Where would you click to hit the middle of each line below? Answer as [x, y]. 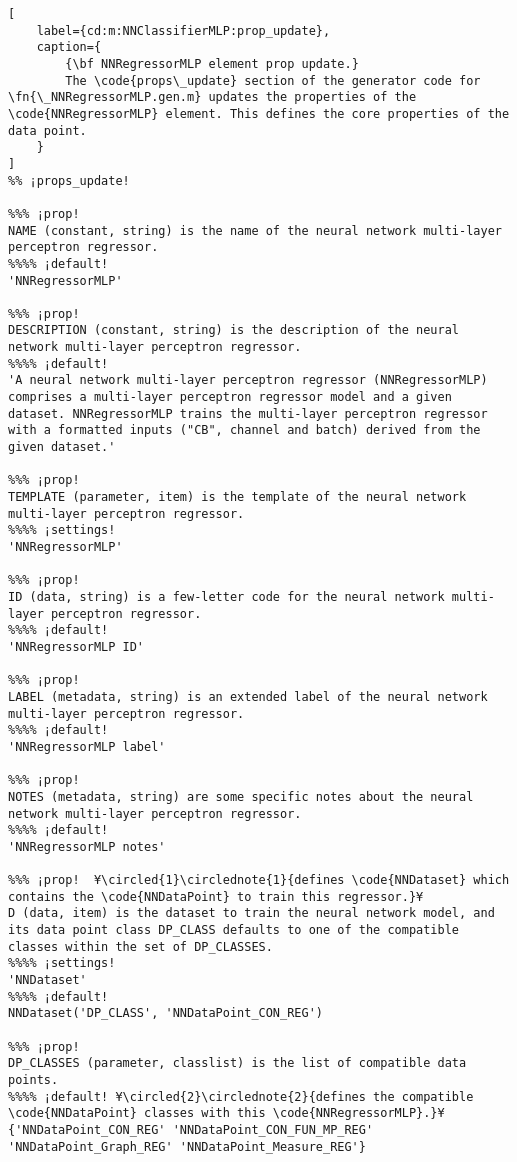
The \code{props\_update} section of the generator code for [273, 80]
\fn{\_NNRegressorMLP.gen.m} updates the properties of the [212, 97]
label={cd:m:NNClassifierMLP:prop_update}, [183, 30]
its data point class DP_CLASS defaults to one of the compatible [234, 930]
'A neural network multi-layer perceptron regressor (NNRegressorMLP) [248, 380]
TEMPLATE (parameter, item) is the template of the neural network [237, 497]
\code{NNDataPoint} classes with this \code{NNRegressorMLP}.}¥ [226, 1113]
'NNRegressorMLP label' [87, 746]
